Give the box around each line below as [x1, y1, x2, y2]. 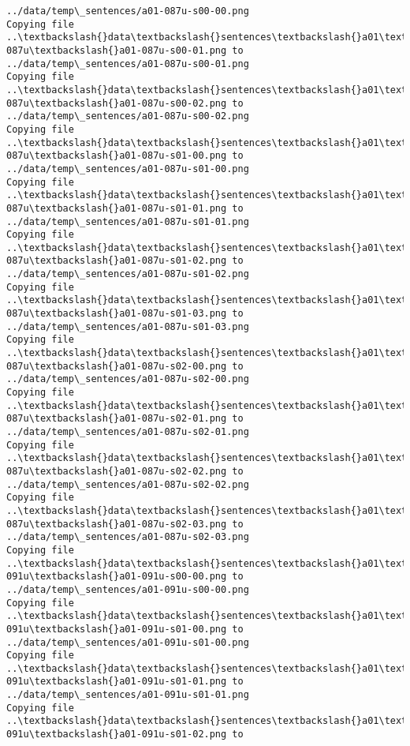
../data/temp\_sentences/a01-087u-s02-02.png [6, 478, 249, 490]
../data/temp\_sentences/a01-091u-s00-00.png [6, 583, 249, 595]
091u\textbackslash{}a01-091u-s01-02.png [6, 729, 227, 740]
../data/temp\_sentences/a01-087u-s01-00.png [6, 163, 249, 174]
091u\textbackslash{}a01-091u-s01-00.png [6, 623, 227, 635]
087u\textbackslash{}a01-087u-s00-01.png [6, 44, 227, 56]
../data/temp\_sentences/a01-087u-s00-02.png [6, 111, 249, 122]
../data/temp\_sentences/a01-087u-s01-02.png [6, 268, 249, 280]
